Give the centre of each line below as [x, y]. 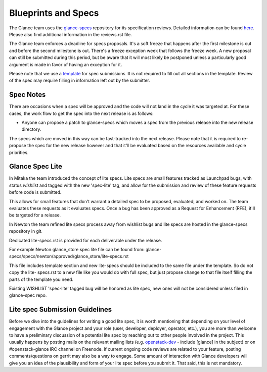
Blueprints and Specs [54, 13]
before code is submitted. [35, 192]
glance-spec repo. [28, 295]
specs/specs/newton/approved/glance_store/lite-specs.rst [69, 256]
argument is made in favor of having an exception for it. [66, 64]
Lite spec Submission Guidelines [61, 310]
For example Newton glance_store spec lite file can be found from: [77, 249]
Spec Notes [27, 95]
